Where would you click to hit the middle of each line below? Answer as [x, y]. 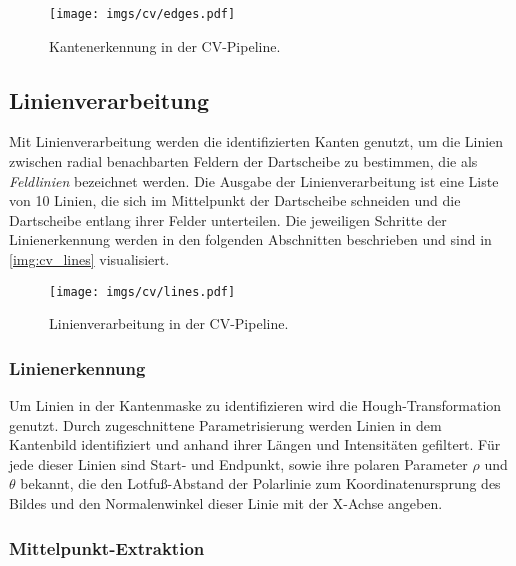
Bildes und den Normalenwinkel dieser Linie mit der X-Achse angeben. [226, 503]
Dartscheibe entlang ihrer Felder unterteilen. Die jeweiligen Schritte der [228, 219]
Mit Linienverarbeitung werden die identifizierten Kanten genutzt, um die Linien [256, 141]
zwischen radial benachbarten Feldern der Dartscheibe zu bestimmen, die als [243, 161]
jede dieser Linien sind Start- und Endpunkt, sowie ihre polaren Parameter [238, 463]
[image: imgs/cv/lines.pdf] [142, 291]
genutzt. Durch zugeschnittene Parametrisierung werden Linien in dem [225, 424]
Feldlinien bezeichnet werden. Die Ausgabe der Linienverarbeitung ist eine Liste [254, 180]
